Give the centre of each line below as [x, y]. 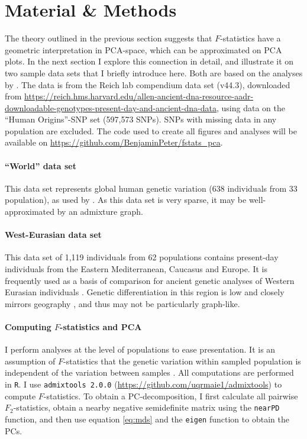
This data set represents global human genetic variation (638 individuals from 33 [151, 188]
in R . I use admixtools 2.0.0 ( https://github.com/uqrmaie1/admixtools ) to [143, 384]
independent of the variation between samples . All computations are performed [149, 372]
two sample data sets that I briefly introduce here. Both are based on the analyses [154, 72]
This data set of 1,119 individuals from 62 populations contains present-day [142, 257]
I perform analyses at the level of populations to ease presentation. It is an [140, 349]
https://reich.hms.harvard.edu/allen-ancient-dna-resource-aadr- [139, 96]
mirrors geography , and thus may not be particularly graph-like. [122, 303]
